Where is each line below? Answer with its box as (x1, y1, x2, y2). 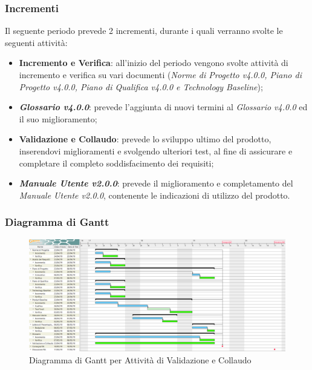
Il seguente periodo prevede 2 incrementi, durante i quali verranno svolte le (5, 24, 283, 37)
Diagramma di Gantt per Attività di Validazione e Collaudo (29, 353, 252, 366)
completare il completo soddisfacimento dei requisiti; (19, 156, 214, 169)
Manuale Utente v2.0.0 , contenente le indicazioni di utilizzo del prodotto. (19, 188, 290, 201)
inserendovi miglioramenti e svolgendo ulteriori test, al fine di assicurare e (19, 144, 293, 157)
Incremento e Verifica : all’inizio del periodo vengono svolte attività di (19, 56, 288, 69)
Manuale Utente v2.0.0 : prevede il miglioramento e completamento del (19, 177, 293, 190)
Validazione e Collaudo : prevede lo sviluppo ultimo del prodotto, (19, 133, 271, 145)
